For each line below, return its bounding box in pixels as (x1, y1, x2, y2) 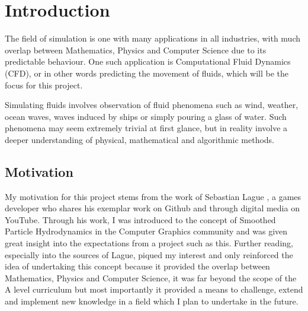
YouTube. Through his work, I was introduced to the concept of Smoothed (5, 213, 276, 226)
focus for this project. (5, 78, 83, 91)
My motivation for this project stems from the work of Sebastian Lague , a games (5, 190, 301, 202)
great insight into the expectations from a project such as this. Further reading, (5, 237, 293, 249)
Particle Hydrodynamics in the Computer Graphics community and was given (5, 225, 288, 237)
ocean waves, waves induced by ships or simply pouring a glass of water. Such (5, 110, 287, 122)
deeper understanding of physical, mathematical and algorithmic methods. (5, 133, 274, 145)
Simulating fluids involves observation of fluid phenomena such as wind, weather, (5, 99, 299, 111)
